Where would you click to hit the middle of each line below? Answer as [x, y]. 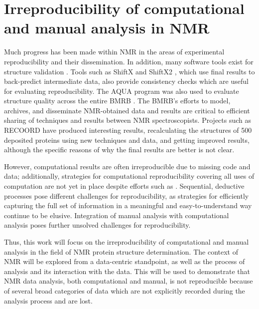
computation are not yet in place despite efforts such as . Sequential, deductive [124, 186]
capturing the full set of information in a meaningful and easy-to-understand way [128, 205]
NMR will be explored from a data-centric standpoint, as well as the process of [125, 261]
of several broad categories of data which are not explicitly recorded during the [125, 290]
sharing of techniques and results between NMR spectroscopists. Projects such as [128, 120]
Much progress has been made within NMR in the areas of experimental [114, 52]
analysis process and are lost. [48, 300]
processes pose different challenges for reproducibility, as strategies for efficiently [127, 195]
